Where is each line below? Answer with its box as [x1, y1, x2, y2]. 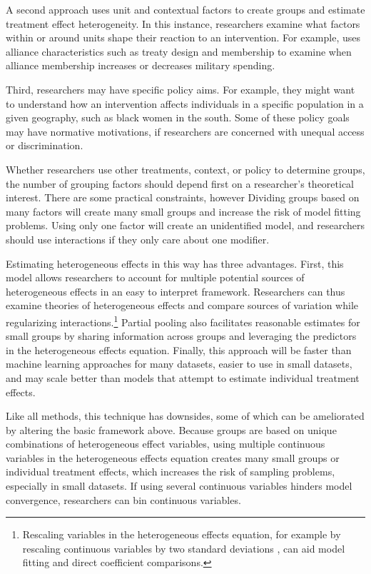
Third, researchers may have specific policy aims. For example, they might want [6, 81, 355, 96]
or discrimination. [6, 138, 83, 153]
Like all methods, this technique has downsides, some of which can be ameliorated [6, 408, 365, 423]
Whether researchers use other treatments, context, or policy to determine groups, [6, 161, 365, 176]
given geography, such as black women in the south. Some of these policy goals [6, 110, 350, 125]
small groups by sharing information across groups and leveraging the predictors [6, 328, 357, 343]
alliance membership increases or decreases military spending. [6, 58, 275, 73]
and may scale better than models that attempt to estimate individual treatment [6, 370, 360, 385]
